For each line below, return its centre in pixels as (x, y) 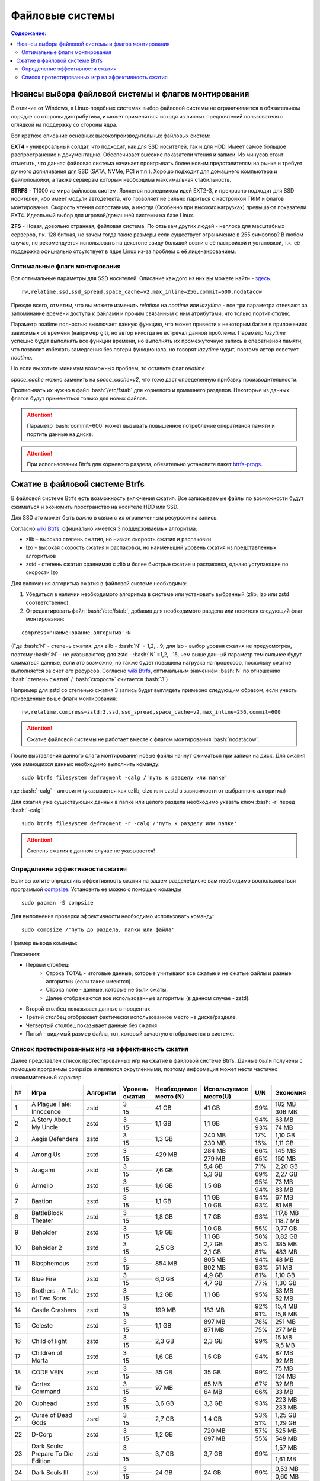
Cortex (41, 1384)
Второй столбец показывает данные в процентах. (89, 1009)
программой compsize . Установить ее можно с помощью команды (96, 889)
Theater (42, 1220)
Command (46, 1392)
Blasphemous (51, 1264)
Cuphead (44, 1403)
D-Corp (42, 1435)
